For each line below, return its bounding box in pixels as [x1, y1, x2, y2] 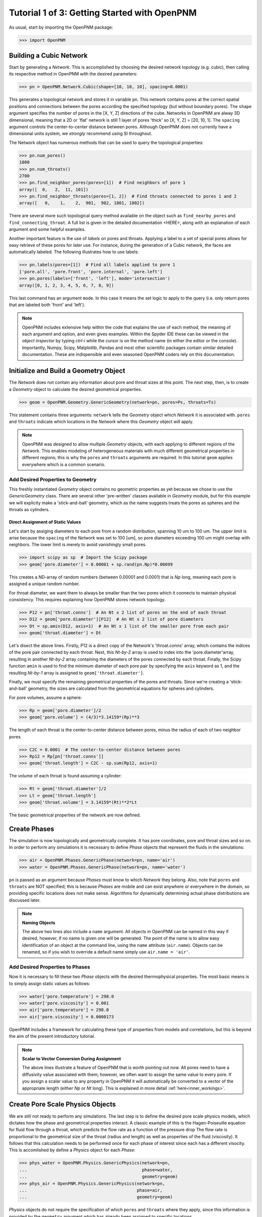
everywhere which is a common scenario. [22, 461, 106, 467]
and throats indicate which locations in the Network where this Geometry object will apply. [9, 419, 194, 424]
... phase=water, [19, 1167, 173, 1173]
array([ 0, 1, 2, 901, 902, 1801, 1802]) [19, 200, 145, 206]
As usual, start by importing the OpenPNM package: [9, 24, 114, 30]
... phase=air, [19, 1188, 163, 1193]
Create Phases [9, 825, 54, 833]
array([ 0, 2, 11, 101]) [19, 186, 89, 192]
